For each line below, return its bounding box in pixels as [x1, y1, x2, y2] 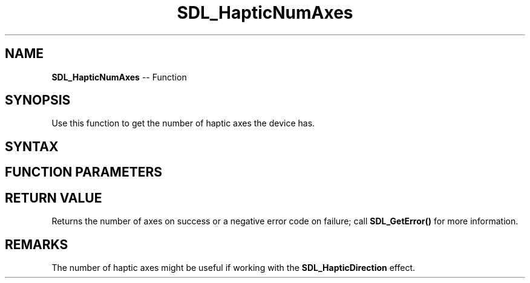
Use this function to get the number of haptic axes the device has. [51, 118, 315, 129]
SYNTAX [5, 138, 59, 154]
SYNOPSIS [5, 93, 71, 108]
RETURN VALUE [5, 190, 102, 206]
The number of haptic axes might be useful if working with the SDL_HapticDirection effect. [51, 262, 416, 273]
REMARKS [5, 236, 68, 252]
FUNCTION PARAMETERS [5, 164, 162, 180]
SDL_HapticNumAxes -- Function [51, 71, 187, 82]
